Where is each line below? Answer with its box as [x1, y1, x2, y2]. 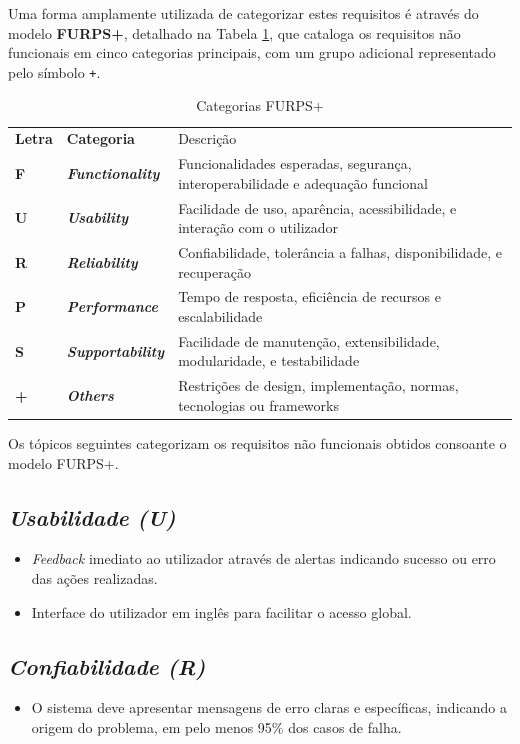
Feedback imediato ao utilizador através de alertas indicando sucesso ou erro [31, 548, 496, 569]
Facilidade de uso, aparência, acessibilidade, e [178, 197, 457, 218]
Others [66, 385, 114, 406]
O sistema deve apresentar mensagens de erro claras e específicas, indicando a [31, 697, 507, 718]
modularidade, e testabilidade [178, 350, 360, 371]
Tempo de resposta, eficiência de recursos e [178, 286, 442, 307]
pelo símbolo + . [8, 61, 101, 82]
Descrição [178, 128, 237, 149]
